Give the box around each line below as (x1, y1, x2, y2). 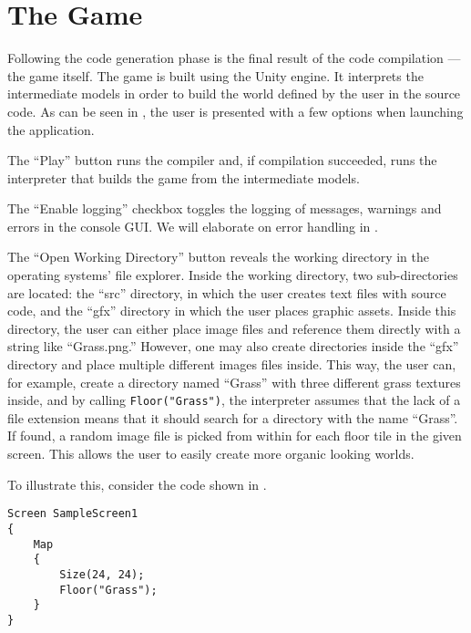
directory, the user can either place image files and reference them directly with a (7, 318, 461, 337)
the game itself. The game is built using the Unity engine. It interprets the (7, 66, 424, 85)
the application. (7, 119, 95, 139)
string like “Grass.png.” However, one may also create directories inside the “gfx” (7, 337, 459, 356)
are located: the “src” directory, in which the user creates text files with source (7, 283, 446, 302)
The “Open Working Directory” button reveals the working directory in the (7, 247, 429, 266)
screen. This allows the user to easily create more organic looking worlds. (7, 444, 415, 463)
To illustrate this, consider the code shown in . (7, 474, 267, 493)
